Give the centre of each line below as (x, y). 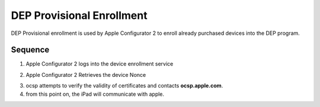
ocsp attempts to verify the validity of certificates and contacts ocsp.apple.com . (124, 86)
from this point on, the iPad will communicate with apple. (95, 94)
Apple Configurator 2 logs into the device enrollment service (100, 64)
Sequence (30, 50)
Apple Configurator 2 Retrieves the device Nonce (86, 74)
